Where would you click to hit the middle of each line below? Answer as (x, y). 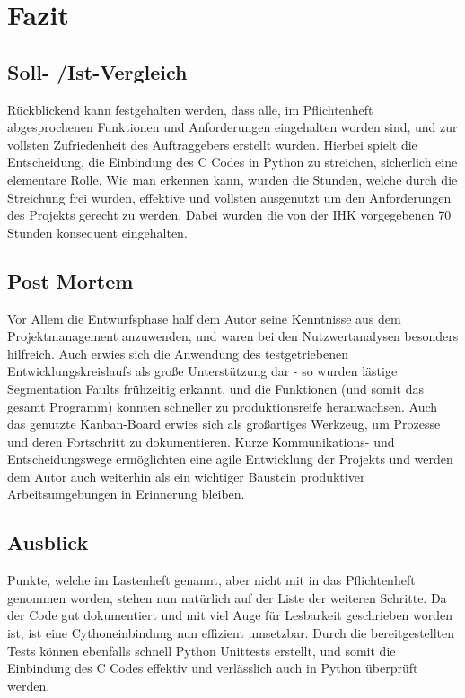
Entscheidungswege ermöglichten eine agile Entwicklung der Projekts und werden (230, 459)
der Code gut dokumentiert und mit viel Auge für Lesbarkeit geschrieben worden (230, 615)
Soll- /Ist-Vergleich (97, 71)
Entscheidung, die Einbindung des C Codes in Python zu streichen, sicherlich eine (232, 162)
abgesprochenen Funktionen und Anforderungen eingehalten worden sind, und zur (232, 127)
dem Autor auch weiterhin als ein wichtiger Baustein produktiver (186, 476)
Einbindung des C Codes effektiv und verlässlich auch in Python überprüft (213, 668)
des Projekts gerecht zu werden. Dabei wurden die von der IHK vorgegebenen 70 (229, 215)
